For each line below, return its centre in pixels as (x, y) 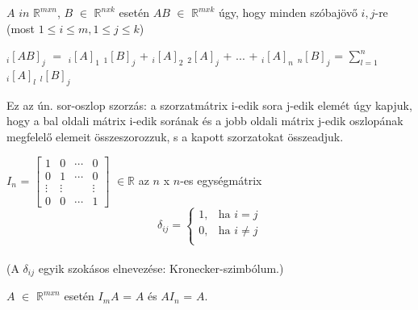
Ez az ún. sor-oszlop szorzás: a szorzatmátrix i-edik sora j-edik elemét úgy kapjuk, (209, 105)
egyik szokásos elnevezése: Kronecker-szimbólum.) (161, 268)
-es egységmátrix (221, 180)
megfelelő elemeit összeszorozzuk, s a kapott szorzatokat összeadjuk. (175, 136)
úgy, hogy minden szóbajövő (288, 12)
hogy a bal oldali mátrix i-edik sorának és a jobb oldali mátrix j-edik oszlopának (205, 121)
